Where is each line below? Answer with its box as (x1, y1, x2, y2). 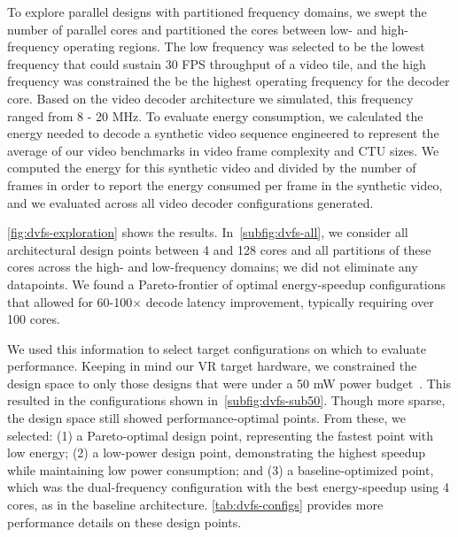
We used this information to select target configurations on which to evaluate (7, 339, 426, 357)
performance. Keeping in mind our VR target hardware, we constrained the (7, 357, 417, 375)
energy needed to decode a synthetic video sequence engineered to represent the (7, 124, 439, 142)
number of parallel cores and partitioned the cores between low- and (7, 19, 377, 38)
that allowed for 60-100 (7, 292, 133, 311)
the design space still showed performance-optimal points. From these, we (7, 409, 406, 427)
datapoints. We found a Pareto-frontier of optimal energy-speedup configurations (7, 274, 446, 293)
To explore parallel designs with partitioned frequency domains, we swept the (7, 3, 427, 20)
